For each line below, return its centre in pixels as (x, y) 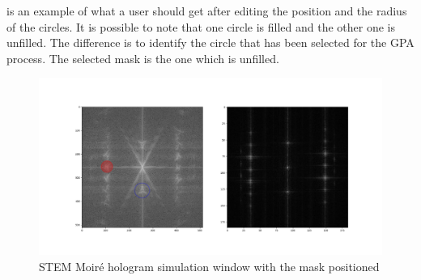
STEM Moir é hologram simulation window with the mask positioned (209, 266)
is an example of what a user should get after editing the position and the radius (207, 11)
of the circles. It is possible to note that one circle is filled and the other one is (201, 26)
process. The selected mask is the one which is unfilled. (143, 58)
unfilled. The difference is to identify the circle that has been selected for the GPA (210, 42)
